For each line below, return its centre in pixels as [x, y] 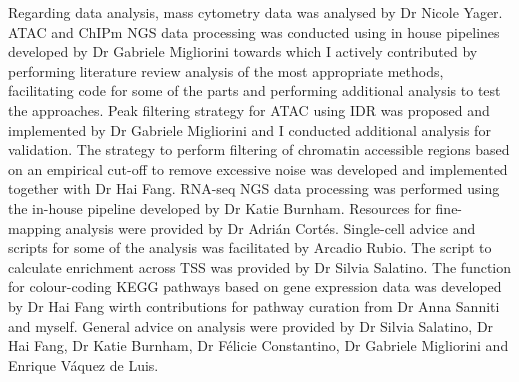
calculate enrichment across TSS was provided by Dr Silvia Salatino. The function [260, 266]
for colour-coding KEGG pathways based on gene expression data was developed [255, 286]
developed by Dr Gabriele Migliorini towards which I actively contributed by [243, 51]
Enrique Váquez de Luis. [83, 364]
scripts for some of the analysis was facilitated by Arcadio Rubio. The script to [250, 247]
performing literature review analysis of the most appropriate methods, [226, 70]
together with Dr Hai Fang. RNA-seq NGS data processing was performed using [254, 188]
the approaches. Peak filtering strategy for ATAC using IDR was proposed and [249, 109]
